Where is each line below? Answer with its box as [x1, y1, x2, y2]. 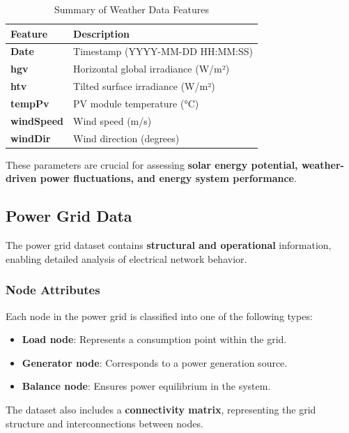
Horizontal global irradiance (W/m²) [73, 61, 230, 76]
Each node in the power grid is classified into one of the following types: [6, 308, 313, 323]
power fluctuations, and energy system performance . [40, 171, 297, 185]
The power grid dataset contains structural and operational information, [6, 238, 332, 252]
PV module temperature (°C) [73, 96, 199, 110]
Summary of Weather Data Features [54, 2, 209, 16]
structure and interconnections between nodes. [6, 416, 203, 430]
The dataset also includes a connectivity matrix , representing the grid [6, 402, 316, 416]
